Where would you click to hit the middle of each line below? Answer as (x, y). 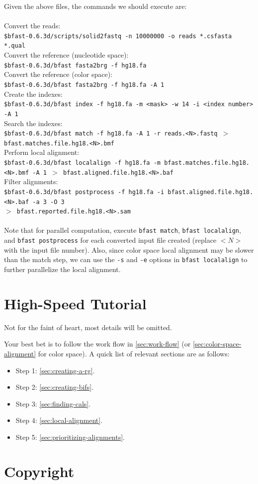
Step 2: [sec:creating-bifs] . (54, 387)
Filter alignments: (31, 181)
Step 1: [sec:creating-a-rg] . (55, 370)
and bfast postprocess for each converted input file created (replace (110, 240)
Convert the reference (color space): (58, 74)
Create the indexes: (33, 94)
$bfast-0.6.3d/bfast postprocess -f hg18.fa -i (84, 192)
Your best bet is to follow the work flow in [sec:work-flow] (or (97, 344)
